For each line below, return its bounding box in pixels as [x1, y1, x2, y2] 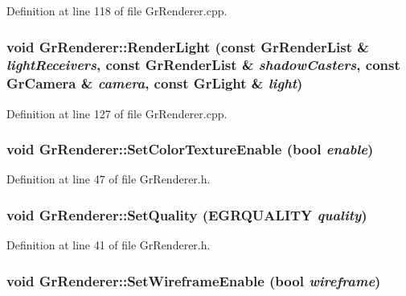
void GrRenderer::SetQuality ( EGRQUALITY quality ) [6, 204, 367, 224]
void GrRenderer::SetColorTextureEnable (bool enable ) [6, 139, 374, 159]
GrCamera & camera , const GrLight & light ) [6, 73, 303, 93]
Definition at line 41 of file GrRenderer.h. [6, 236, 211, 253]
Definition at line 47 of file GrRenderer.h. [6, 171, 211, 187]
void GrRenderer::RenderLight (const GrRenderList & [6, 36, 369, 56]
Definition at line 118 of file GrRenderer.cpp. [6, 2, 228, 18]
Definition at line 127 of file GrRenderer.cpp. [6, 105, 228, 121]
